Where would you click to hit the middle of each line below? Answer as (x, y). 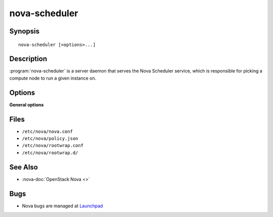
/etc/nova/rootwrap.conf (53, 146)
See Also (24, 167)
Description (28, 59)
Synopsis (25, 31)
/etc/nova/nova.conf (48, 131)
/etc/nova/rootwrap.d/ (50, 153)
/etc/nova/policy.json (50, 139)
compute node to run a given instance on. (53, 78)
